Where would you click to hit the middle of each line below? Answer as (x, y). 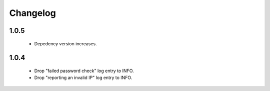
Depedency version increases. (65, 44)
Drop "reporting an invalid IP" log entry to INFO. (83, 78)
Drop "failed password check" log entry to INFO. (84, 71)
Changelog (32, 13)
